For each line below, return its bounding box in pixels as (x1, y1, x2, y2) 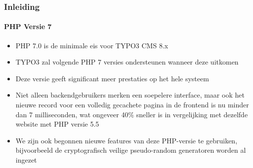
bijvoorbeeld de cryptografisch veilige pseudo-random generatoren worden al (15, 145, 246, 155)
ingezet (15, 154, 37, 165)
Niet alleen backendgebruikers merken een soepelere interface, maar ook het (15, 90, 245, 100)
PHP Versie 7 (4, 21, 52, 32)
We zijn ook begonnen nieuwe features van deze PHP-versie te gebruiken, (15, 135, 238, 145)
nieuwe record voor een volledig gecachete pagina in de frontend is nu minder (15, 100, 249, 110)
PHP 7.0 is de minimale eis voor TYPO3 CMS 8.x (15, 40, 169, 50)
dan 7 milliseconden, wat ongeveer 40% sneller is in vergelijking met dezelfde (15, 109, 248, 119)
